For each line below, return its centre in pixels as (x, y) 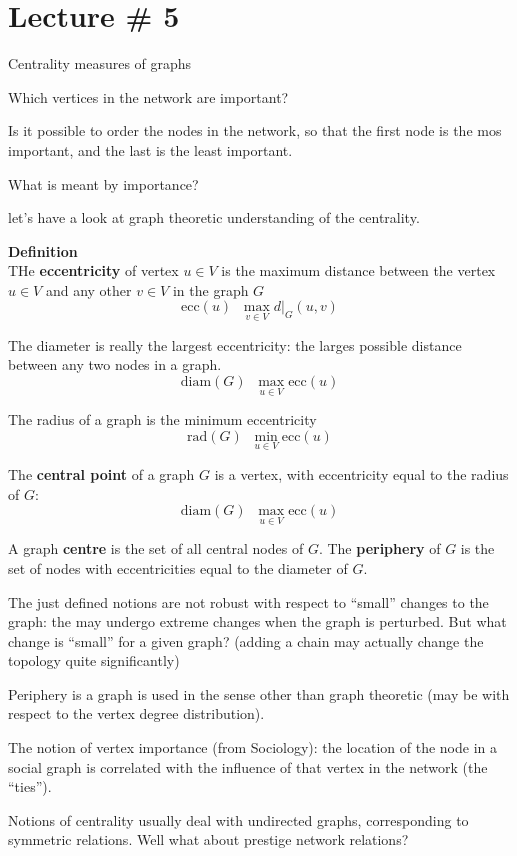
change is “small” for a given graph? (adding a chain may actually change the (246, 640)
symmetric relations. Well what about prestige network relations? (208, 839)
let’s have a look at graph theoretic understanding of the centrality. (214, 217)
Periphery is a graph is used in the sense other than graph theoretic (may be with (259, 693)
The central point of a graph (101, 473)
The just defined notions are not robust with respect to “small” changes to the (248, 601)
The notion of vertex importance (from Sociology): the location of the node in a (252, 747)
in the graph (210, 289)
